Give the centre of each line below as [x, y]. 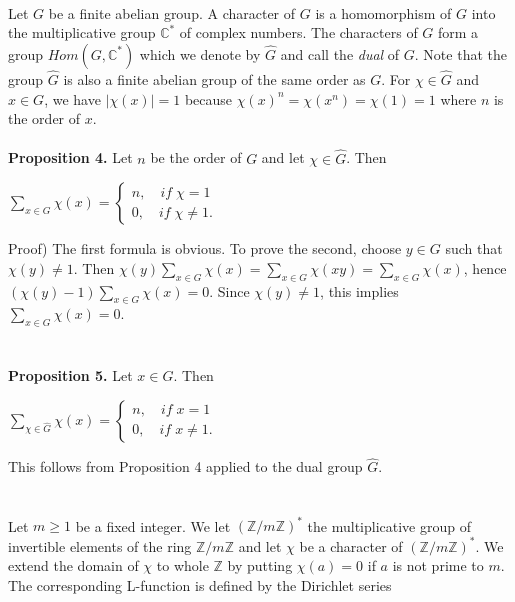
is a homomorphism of [383, 12]
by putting [260, 565]
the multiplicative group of [389, 525]
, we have [72, 98]
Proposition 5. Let [70, 375]
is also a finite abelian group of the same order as [214, 79]
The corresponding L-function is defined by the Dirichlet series [200, 584]
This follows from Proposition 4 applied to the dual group [185, 466]
